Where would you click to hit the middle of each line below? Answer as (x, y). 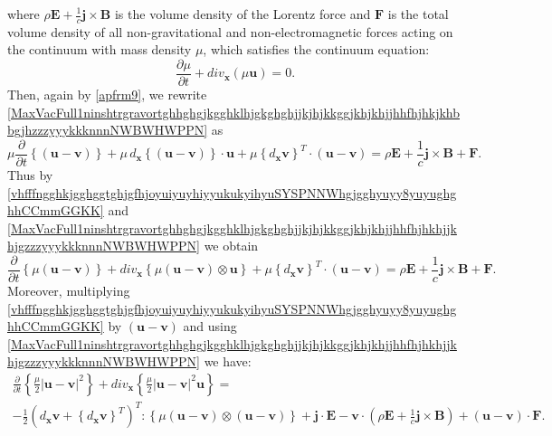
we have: (228, 361)
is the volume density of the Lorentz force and (243, 14)
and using (210, 326)
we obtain (231, 246)
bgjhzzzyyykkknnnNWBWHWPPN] (108, 130)
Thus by (30, 174)
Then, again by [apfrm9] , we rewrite (107, 95)
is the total (418, 14)
